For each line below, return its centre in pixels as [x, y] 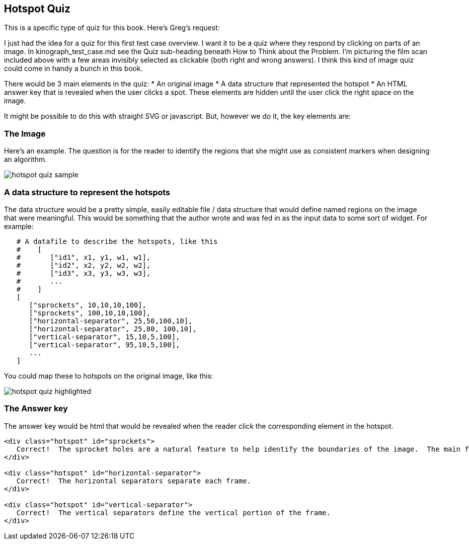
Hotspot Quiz [37, 9]
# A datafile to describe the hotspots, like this [117, 241]
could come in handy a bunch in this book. [74, 69]
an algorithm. [26, 159]
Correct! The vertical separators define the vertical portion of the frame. [174, 512]
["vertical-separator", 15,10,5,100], [105, 337]
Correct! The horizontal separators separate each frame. [134, 481]
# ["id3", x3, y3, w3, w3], [84, 273]
